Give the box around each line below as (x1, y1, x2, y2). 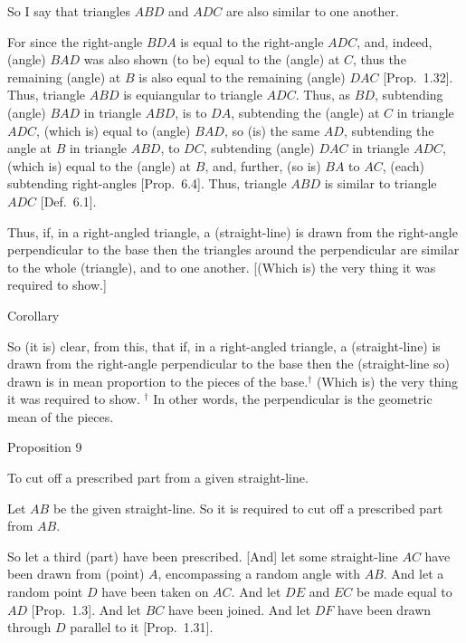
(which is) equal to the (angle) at (7, 156, 192, 175)
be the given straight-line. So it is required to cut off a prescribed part (52, 498, 443, 517)
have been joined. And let (167, 600, 311, 619)
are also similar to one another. (225, 2, 399, 20)
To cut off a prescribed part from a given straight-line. (7, 468, 309, 487)
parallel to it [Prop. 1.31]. (70, 618, 214, 637)
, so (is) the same (223, 120, 320, 139)
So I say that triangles (7, 2, 130, 20)
